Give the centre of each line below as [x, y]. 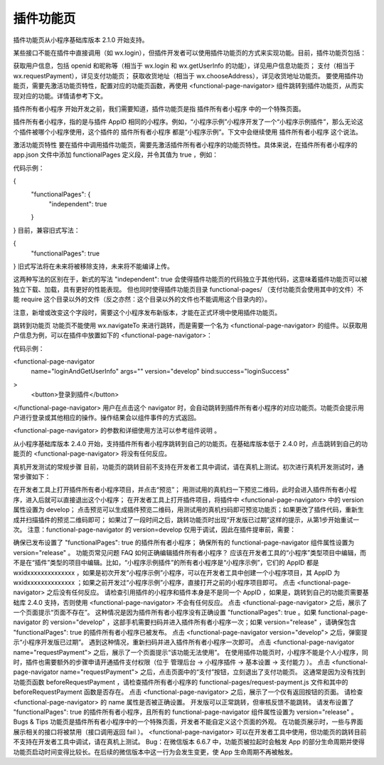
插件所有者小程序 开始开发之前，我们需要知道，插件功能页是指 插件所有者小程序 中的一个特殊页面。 [159, 109]
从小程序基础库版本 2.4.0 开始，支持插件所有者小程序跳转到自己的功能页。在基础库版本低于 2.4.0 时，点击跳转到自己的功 [191, 443]
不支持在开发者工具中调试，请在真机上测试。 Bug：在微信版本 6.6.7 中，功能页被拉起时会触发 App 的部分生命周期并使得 [189, 742]
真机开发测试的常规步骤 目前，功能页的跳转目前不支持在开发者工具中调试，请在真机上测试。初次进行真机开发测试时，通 [188, 467]
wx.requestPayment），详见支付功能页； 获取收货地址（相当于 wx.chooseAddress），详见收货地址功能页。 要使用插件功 [188, 75]
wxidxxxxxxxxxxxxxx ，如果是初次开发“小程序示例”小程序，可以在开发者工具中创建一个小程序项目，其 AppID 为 [177, 572]
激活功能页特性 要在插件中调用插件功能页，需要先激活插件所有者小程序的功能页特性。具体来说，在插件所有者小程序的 [185, 145]
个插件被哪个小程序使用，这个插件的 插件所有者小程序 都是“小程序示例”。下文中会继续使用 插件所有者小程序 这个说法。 [188, 132]
